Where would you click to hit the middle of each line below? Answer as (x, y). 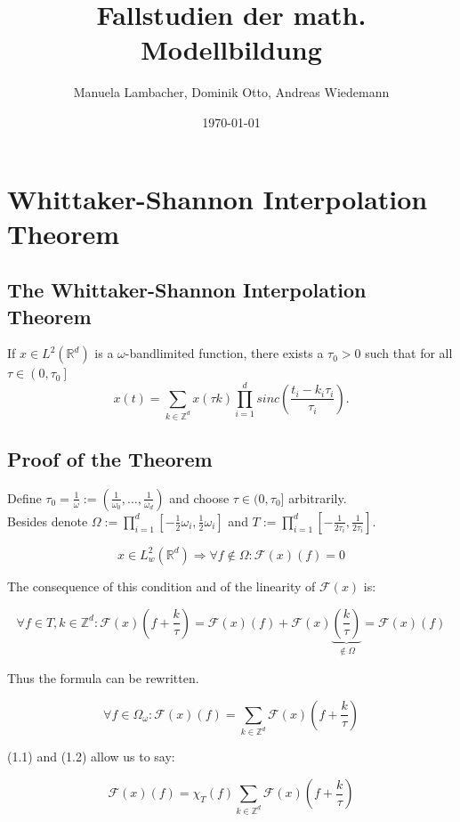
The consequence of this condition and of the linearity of (161, 586)
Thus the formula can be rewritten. (103, 677)
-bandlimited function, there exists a (224, 353)
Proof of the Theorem (110, 459)
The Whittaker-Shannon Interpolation (187, 290)
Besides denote (48, 521)
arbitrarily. (318, 497)
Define (24, 497)
